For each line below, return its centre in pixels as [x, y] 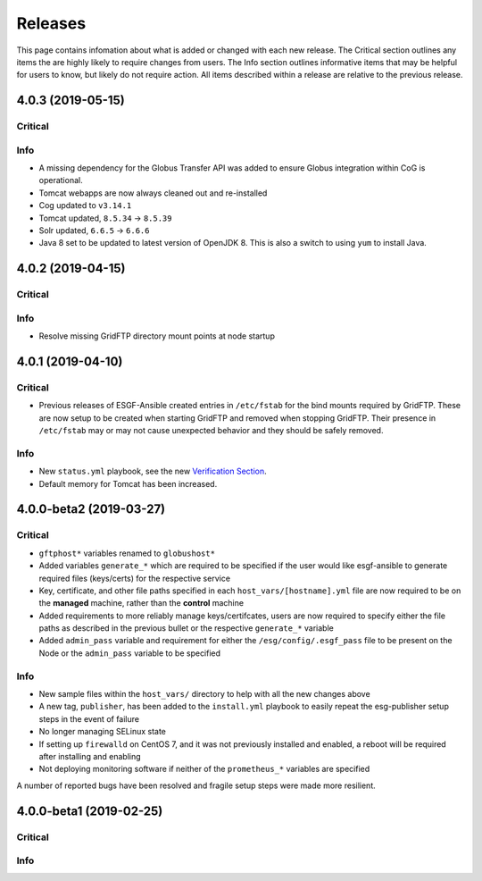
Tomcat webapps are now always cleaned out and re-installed [153, 193]
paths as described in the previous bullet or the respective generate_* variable [186, 628]
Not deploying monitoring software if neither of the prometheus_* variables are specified [204, 769]
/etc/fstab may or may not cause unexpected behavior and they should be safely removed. [211, 431]
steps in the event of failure [89, 718]
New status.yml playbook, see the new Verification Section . [153, 471]
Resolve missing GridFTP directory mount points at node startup [157, 336]
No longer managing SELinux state [103, 732]
